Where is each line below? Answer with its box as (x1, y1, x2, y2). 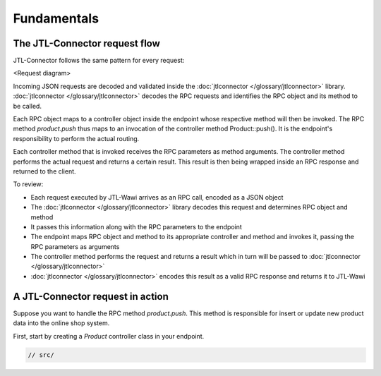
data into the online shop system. (13, 319, 110, 327)
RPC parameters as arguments (30, 242, 120, 250)
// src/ (28, 351, 54, 359)
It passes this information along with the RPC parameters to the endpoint (30, 222, 243, 231)
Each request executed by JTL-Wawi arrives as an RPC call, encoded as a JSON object (30, 193, 284, 201)
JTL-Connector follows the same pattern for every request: (13, 56, 185, 65)
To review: (13, 180, 44, 188)
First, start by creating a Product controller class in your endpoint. (13, 332, 205, 340)
